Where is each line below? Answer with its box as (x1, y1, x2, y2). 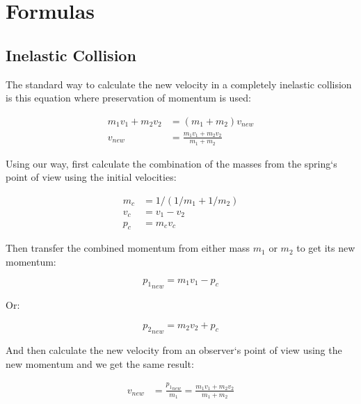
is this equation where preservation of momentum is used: (6, 90, 251, 105)
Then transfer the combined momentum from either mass (6, 241, 250, 255)
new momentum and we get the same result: (6, 356, 194, 371)
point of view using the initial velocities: (6, 170, 177, 184)
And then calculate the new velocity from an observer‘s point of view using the (6, 343, 342, 357)
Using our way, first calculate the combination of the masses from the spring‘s (6, 156, 337, 170)
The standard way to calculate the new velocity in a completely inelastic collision (6, 76, 352, 91)
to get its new (296, 241, 355, 255)
